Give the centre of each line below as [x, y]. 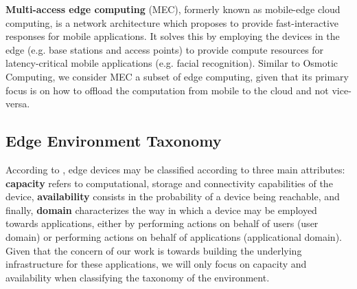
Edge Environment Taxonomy [114, 141]
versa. [18, 104]
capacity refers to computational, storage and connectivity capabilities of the [169, 183]
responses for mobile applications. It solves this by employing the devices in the [173, 36]
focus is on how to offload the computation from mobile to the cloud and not [167, 90]
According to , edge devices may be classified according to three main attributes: [175, 169]
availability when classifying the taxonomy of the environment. [138, 277]
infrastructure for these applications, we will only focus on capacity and [156, 264]
